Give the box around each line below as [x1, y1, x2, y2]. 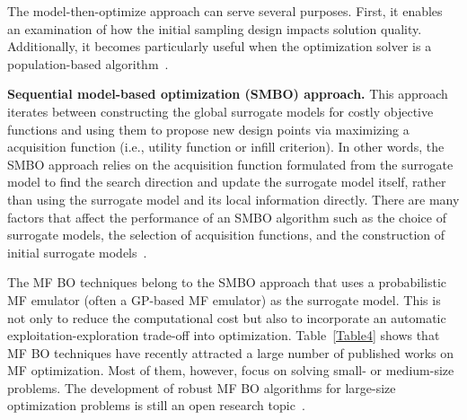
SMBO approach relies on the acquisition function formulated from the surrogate [7, 154, 454, 173]
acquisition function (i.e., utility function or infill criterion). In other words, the [7, 137, 445, 156]
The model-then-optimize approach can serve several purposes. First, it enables [7, 2, 443, 20]
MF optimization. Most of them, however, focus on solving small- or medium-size [7, 361, 454, 380]
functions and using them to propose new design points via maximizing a [7, 119, 410, 138]
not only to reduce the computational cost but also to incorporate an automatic [7, 308, 446, 327]
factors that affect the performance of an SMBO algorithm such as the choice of [7, 207, 446, 226]
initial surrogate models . [7, 242, 147, 261]
